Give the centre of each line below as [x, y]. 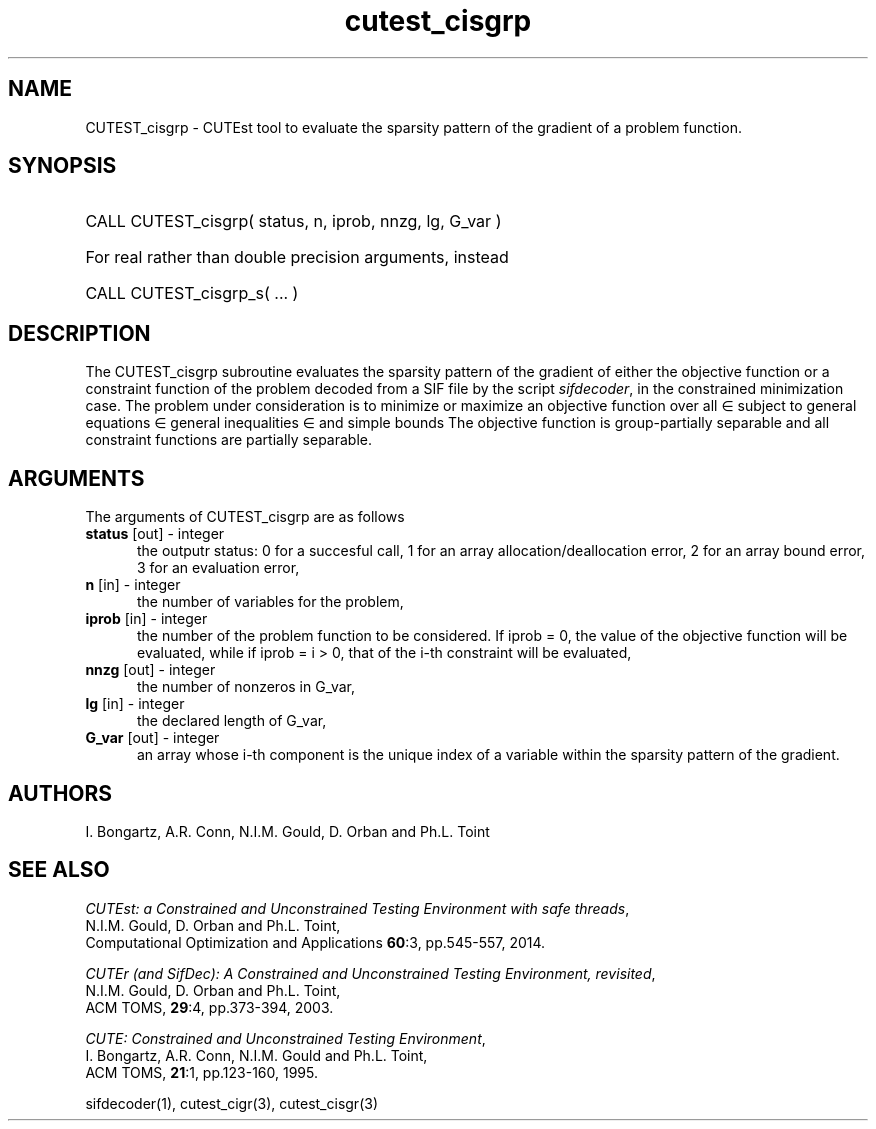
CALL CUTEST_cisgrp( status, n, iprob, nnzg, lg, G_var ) [293, 221]
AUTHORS [60, 793]
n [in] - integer [133, 585]
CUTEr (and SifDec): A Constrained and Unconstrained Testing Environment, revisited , [370, 973]
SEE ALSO [59, 870]
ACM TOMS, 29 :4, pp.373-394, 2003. [209, 1007]
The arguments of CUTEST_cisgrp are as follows [245, 517]
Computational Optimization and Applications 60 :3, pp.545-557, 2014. [315, 942]
